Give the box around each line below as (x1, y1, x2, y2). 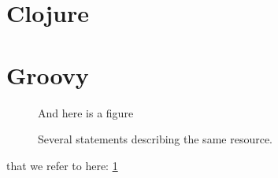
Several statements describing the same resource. (38, 131, 272, 147)
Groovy (6, 58, 89, 91)
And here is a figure (38, 104, 134, 121)
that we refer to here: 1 (6, 157, 118, 173)
